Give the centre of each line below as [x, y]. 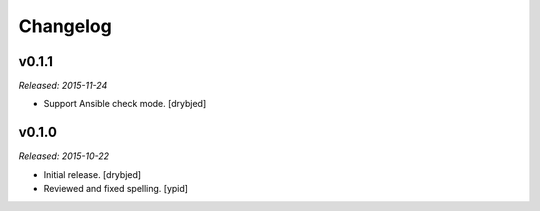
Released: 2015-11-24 [63, 86]
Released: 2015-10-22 [64, 156]
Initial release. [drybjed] [92, 174]
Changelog [65, 26]
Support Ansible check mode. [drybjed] [125, 104]
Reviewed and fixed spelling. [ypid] [116, 189]
